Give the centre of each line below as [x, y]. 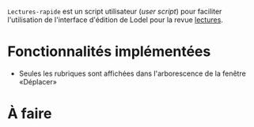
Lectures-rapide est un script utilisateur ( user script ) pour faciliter [115, 11]
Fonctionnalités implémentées [109, 52]
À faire [30, 114]
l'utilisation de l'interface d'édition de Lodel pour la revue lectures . [115, 20]
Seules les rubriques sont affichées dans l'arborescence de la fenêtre [132, 73]
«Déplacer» [38, 81]
